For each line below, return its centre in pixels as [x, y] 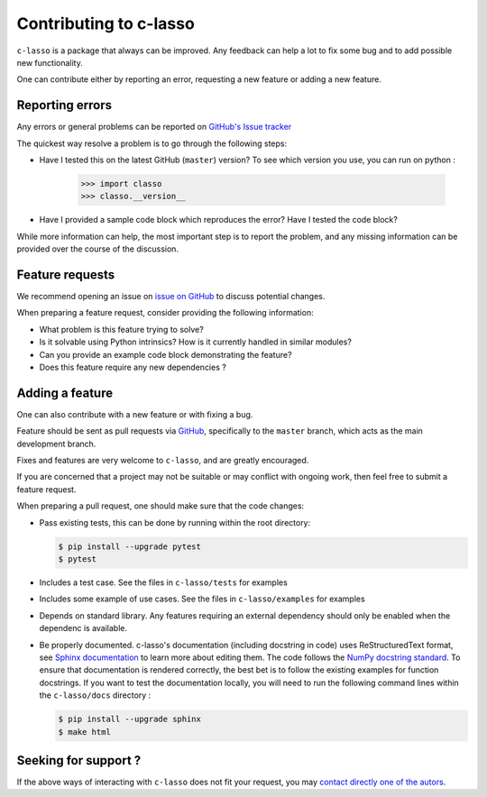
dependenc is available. [83, 628]
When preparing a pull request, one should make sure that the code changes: [161, 506]
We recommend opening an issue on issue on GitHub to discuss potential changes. [171, 297]
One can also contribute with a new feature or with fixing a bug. [135, 414]
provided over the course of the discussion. [98, 249]
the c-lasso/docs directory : [95, 695]
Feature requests [66, 275]
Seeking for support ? [79, 760]
